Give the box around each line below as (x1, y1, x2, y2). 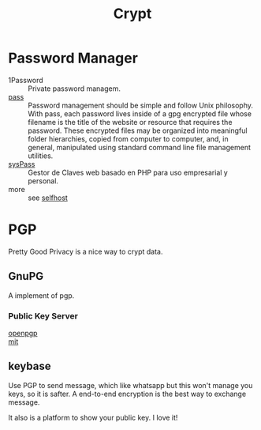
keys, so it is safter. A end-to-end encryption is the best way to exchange (8, 389, 247, 398)
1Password (8, 75, 43, 85)
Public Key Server (8, 310, 79, 321)
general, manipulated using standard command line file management (28, 142, 251, 152)
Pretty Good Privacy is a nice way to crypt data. (8, 247, 163, 256)
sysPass (8, 159, 35, 168)
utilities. (28, 151, 54, 160)
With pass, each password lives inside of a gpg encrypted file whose (28, 108, 252, 119)
